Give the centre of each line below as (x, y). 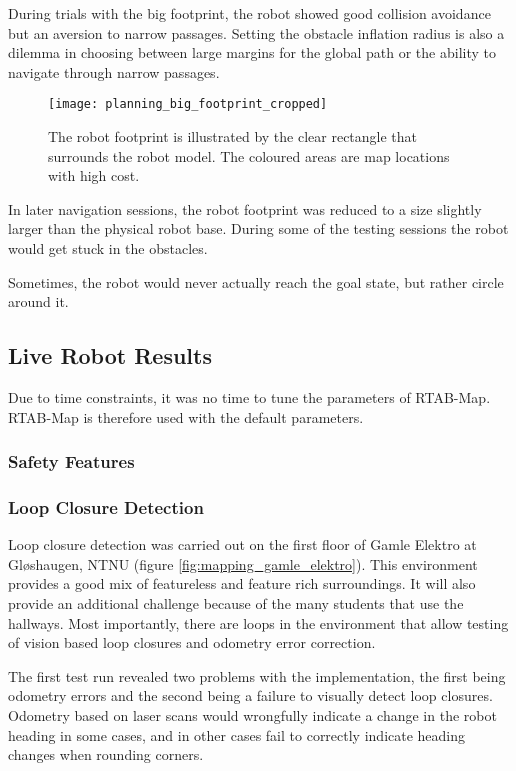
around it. (38, 301)
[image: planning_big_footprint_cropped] (188, 104)
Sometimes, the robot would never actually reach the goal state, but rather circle (256, 281)
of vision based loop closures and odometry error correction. (192, 642)
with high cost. (94, 175)
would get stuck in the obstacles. (108, 248)
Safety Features (71, 461)
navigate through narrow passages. (114, 71)
